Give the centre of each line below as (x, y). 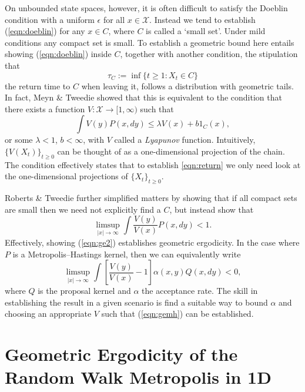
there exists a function (45, 108)
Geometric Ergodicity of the (121, 354)
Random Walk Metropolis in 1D (138, 377)
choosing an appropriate (48, 314)
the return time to (38, 86)
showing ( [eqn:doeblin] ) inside (58, 54)
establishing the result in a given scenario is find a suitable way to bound (136, 302)
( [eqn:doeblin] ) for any (45, 31)
